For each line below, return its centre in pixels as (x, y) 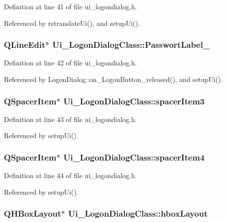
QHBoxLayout (33, 213)
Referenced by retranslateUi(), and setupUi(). (72, 23)
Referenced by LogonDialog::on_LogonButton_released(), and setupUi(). (113, 79)
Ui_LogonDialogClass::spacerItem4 (134, 157)
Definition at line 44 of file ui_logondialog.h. (70, 175)
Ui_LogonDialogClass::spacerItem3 (134, 101)
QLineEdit (25, 45)
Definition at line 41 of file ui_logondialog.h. (70, 6)
